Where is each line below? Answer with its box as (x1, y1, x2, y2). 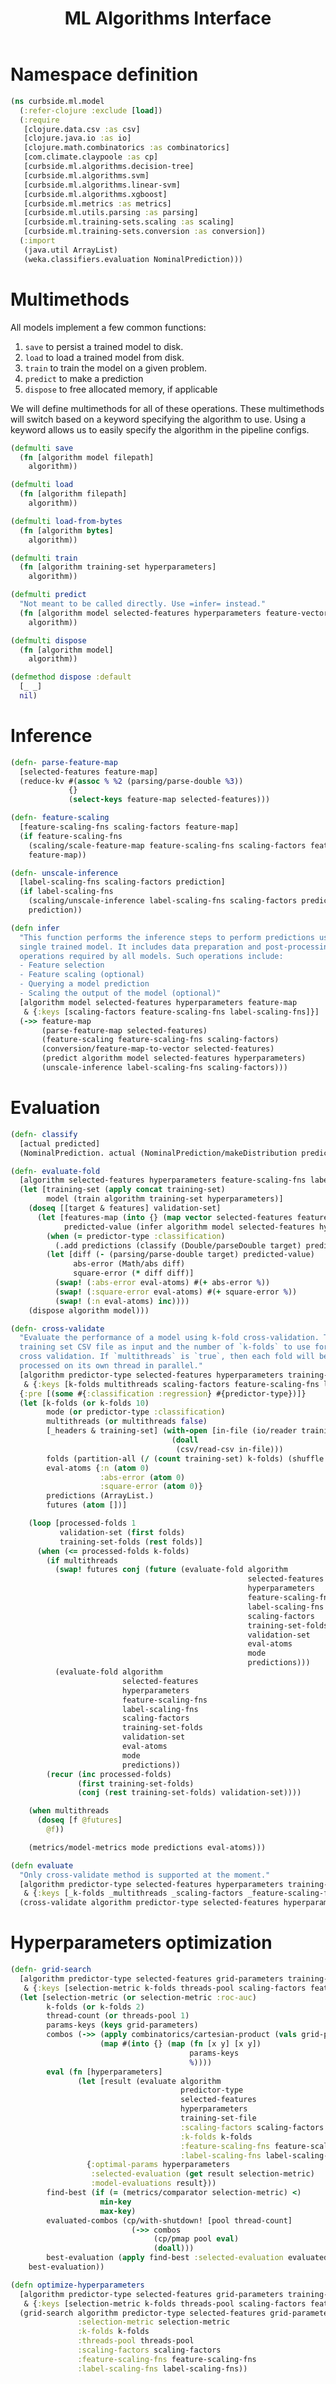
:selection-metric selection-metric (77, 2317, 230, 2327)
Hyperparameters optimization (10, 1932, 273, 1954)
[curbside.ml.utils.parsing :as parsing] (23, 208, 199, 218)
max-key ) (99, 2206, 137, 2216)
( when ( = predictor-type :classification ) (46, 1231, 226, 1241)
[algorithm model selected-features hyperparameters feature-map (19, 997, 298, 1007)
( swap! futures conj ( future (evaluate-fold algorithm (54, 1565, 288, 1575)
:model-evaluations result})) (90, 2178, 217, 2189)
